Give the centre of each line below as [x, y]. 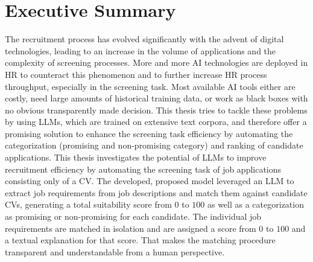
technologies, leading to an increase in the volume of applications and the [141, 50]
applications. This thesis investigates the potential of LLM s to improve [136, 157]
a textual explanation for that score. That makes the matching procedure [140, 240]
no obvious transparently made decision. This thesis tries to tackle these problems [156, 110]
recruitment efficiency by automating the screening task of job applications [143, 169]
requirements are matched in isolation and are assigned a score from [131, 228]
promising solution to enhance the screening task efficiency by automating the [149, 133]
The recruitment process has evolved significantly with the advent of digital [144, 39]
